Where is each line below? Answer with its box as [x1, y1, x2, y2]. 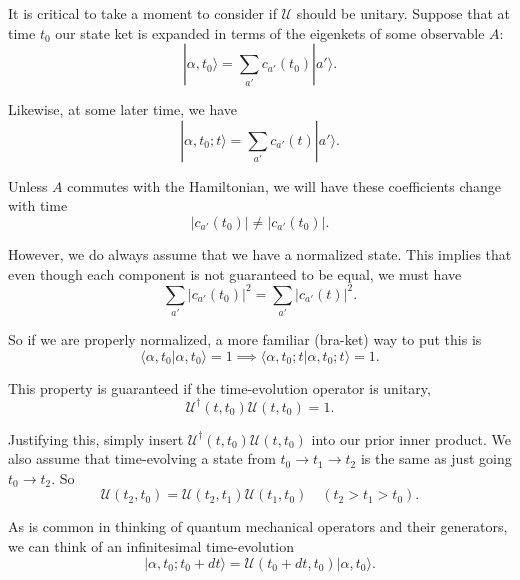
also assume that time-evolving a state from [8, 448, 276, 469]
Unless [8, 175, 48, 196]
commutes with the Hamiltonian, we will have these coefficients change [67, 175, 502, 196]
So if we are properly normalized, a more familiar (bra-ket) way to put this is [8, 328, 482, 349]
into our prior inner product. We [311, 428, 511, 449]
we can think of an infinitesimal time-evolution [8, 536, 294, 557]
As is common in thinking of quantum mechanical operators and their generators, [8, 516, 508, 537]
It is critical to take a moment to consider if [8, 3, 277, 23]
